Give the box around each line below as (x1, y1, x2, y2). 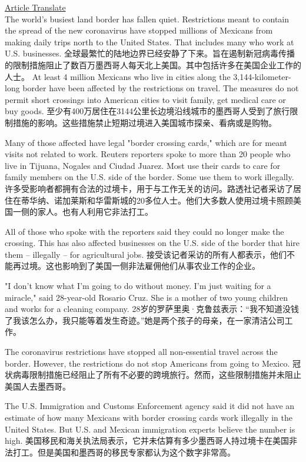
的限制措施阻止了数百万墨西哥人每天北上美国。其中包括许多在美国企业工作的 (5, 58, 301, 71)
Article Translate (5, 1, 66, 13)
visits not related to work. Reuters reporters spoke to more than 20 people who (5, 148, 291, 160)
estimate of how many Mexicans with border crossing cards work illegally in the (5, 411, 293, 423)
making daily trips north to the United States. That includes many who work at (5, 35, 294, 48)
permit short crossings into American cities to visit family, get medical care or (5, 93, 286, 105)
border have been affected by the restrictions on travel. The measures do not (22, 82, 299, 94)
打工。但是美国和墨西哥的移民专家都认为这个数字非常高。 (12, 446, 235, 458)
